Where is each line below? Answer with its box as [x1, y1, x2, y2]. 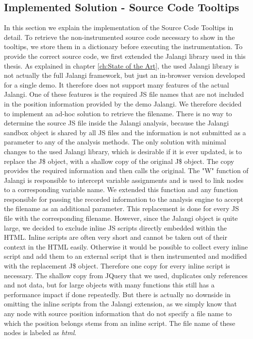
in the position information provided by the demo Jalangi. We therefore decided [4, 98, 242, 108]
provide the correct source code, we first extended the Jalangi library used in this [4, 51, 246, 61]
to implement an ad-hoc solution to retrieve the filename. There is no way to [4, 108, 232, 118]
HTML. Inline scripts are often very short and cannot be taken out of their [4, 232, 227, 242]
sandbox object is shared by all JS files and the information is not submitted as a [4, 127, 246, 137]
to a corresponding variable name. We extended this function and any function [4, 184, 238, 195]
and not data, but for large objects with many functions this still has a [4, 280, 215, 290]
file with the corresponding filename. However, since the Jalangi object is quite [4, 213, 238, 223]
